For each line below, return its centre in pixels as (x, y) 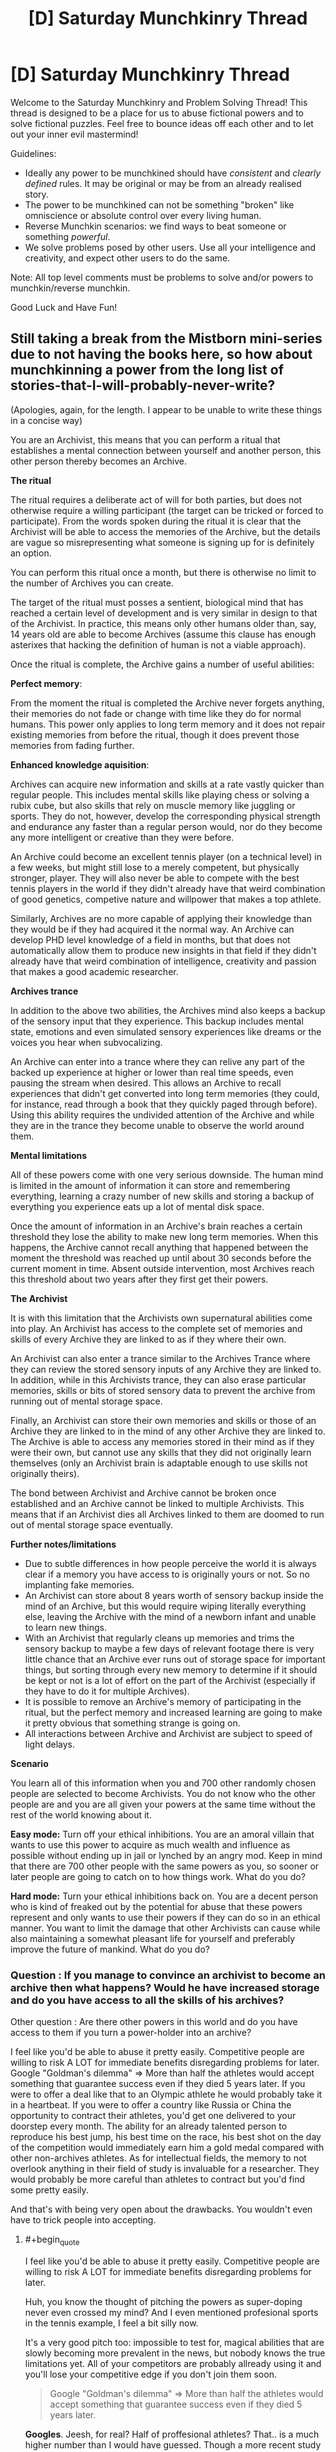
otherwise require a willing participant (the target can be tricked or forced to (167, 510)
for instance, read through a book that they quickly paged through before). (164, 1104)
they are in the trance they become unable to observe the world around (157, 1125)
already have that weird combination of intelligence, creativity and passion (163, 961)
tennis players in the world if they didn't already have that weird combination (168, 888)
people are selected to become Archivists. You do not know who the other (163, 1793)
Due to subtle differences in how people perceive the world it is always (170, 1563)
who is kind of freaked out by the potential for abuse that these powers (156, 1906)
